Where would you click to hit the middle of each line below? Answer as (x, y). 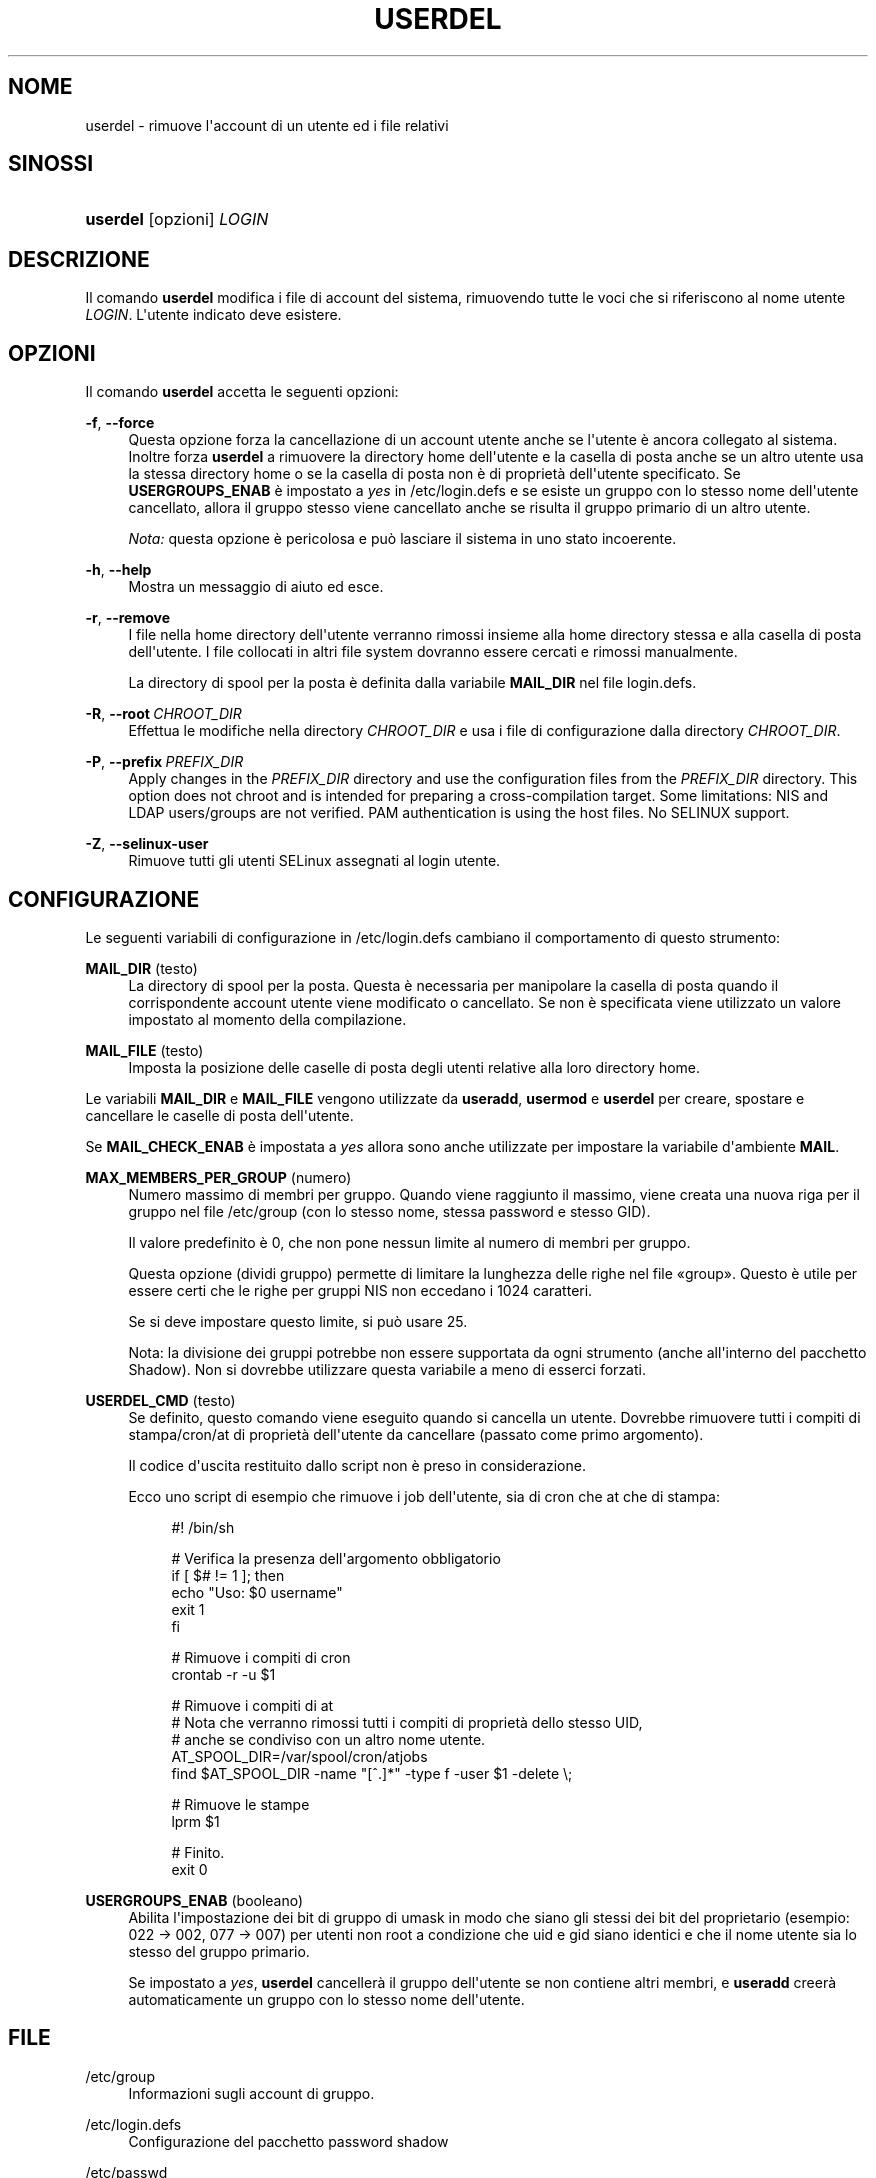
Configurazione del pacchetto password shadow (288, 2141)
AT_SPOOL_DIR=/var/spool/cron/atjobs (299, 1756)
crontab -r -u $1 (223, 1674)
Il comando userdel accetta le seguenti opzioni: (242, 392)
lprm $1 (195, 1821)
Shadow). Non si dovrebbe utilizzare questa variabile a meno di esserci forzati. (387, 1369)
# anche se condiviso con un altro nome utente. (328, 1739)
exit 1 (188, 1609)
